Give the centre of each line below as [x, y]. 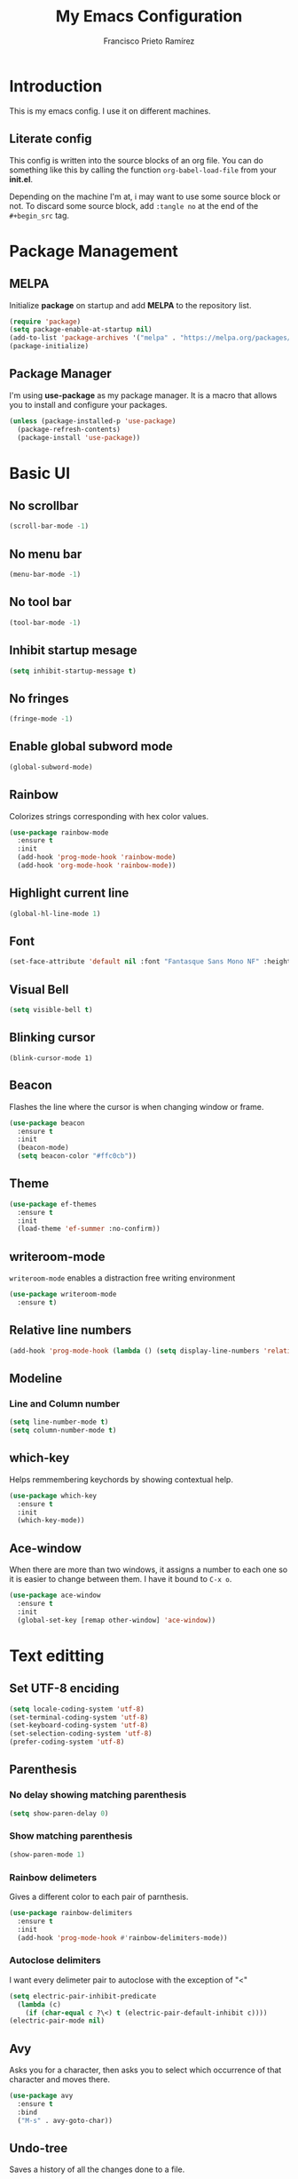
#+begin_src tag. [39, 215]
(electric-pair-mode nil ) [57, 2021]
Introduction [56, 86]
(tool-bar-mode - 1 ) [45, 623]
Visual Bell [39, 990]
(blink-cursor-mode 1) [51, 1058]
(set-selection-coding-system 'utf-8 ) [81, 1734]
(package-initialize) [49, 347]
